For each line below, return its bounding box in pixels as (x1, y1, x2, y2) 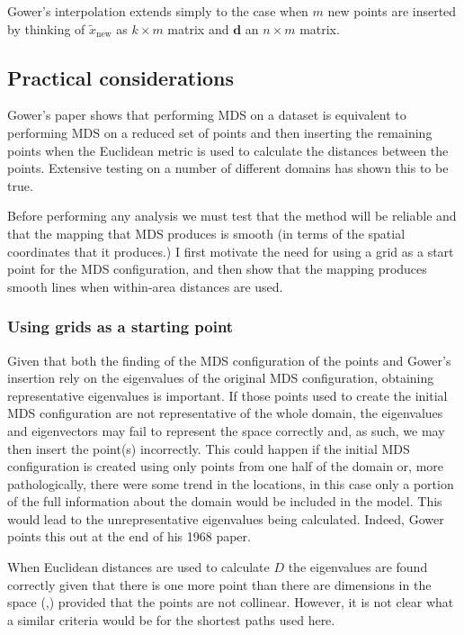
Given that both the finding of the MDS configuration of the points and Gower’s (7, 350, 451, 369)
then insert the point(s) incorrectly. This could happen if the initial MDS (7, 439, 410, 458)
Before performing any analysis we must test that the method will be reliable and (7, 206, 457, 225)
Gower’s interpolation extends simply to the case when (7, 2, 308, 20)
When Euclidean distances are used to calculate (7, 558, 270, 576)
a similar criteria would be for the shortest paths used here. (7, 610, 335, 629)
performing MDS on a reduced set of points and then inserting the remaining (7, 122, 433, 141)
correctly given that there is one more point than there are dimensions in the (7, 575, 432, 594)
